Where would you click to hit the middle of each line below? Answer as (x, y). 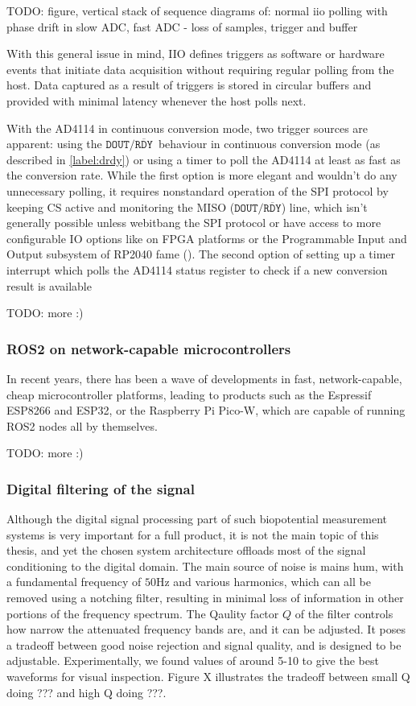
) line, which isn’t (324, 206)
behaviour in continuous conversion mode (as (269, 144)
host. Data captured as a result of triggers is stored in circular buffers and (189, 85)
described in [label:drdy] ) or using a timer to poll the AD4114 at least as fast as (204, 159)
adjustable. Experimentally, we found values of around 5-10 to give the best (193, 661)
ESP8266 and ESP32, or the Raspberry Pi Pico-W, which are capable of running (206, 410)
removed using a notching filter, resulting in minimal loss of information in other (205, 598)
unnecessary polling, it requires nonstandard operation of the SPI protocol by (198, 190)
